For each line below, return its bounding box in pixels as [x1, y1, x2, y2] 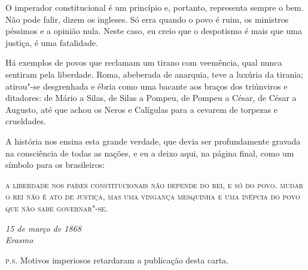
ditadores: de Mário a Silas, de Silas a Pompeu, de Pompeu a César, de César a [5, 91, 297, 104]
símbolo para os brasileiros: [5, 158, 105, 171]
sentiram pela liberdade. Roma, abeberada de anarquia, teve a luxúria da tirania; [5, 67, 303, 80]
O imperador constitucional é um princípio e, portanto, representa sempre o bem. [5, 1, 304, 13]
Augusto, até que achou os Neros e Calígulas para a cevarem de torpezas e [5, 103, 278, 115]
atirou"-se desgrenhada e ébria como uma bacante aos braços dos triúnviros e [5, 79, 288, 92]
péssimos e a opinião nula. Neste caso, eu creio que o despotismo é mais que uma [5, 24, 303, 37]
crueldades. [5, 115, 46, 127]
